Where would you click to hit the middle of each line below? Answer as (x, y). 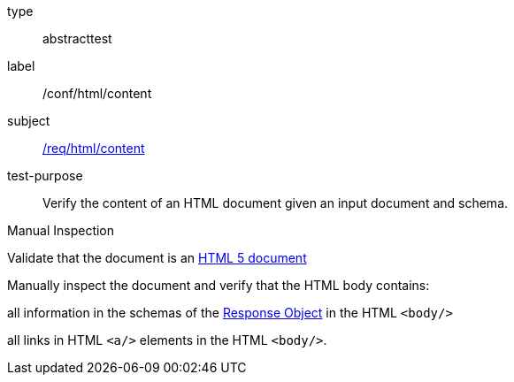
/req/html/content (94, 148)
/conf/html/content (97, 93)
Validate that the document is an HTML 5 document (157, 258)
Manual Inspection (61, 230)
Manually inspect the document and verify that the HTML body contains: (219, 285)
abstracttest (77, 38)
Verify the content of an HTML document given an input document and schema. (276, 203)
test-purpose (45, 176)
